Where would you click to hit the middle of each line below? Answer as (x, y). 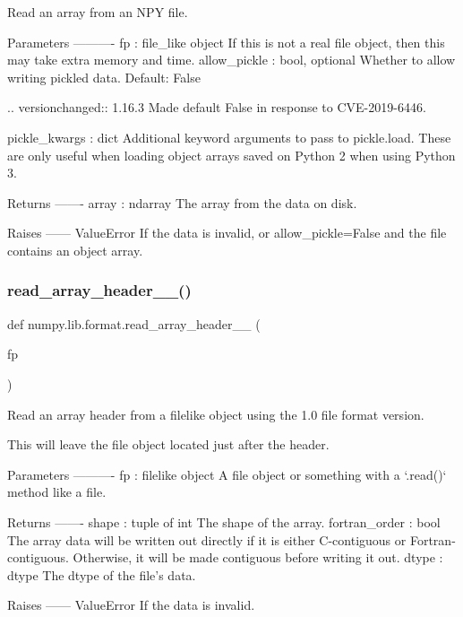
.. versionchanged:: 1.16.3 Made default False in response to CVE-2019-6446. (217, 107)
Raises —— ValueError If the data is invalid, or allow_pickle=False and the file (227, 233)
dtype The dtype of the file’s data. (102, 574)
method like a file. (57, 492)
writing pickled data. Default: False (104, 77)
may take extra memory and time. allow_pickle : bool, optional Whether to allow (231, 60)
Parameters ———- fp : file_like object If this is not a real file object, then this (226, 42)
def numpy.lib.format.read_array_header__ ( (134, 323)
